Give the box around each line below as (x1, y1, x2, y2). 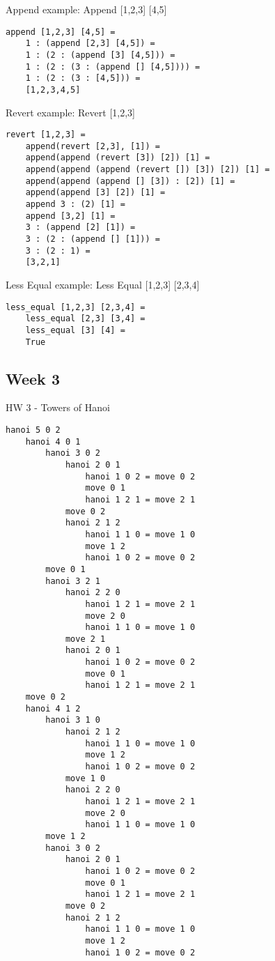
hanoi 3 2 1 (45, 576, 101, 586)
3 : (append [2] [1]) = (25, 222, 136, 233)
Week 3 (6, 367, 60, 389)
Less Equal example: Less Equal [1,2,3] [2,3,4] (6, 277, 200, 291)
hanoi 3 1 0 (45, 715, 101, 725)
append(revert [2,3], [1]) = (25, 141, 160, 151)
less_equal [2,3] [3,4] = (25, 314, 146, 324)
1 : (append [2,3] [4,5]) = (25, 38, 155, 49)
